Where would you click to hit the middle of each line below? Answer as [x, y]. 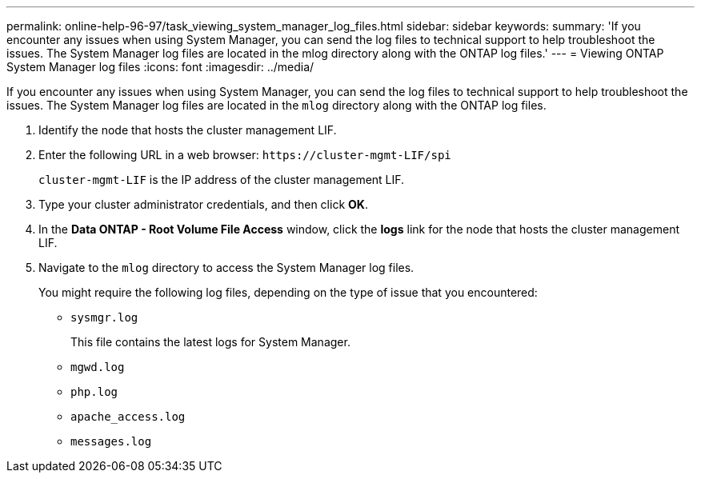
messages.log [111, 441]
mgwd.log [98, 367]
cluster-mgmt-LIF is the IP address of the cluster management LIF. [222, 180]
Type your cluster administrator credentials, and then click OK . [203, 204]
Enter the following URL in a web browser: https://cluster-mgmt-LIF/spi [245, 155]
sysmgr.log [104, 317]
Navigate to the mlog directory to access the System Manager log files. [226, 267]
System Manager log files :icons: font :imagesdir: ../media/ [160, 67]
